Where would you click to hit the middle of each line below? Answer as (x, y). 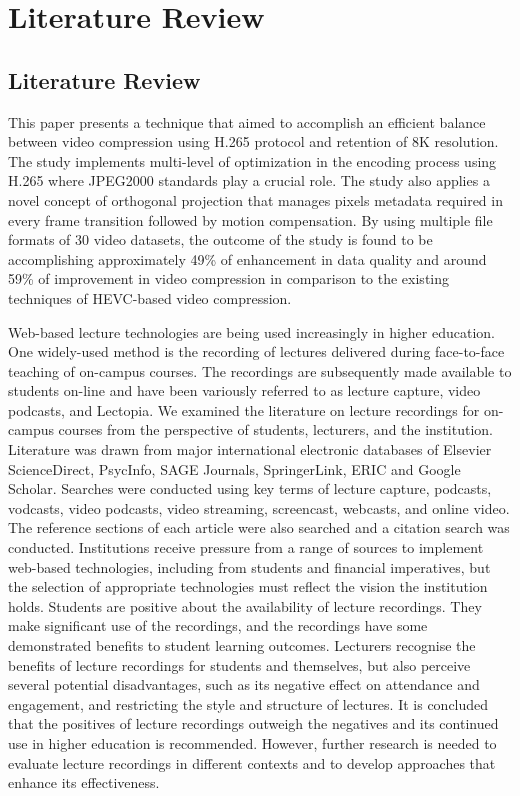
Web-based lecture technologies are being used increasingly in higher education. (251, 331)
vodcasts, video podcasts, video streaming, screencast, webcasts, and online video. (259, 507)
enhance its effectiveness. (84, 782)
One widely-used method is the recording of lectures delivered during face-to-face (256, 351)
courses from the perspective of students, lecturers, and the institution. (275, 429)
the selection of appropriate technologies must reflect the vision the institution (248, 586)
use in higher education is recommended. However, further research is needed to (252, 742)
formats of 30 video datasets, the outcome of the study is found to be (220, 239)
